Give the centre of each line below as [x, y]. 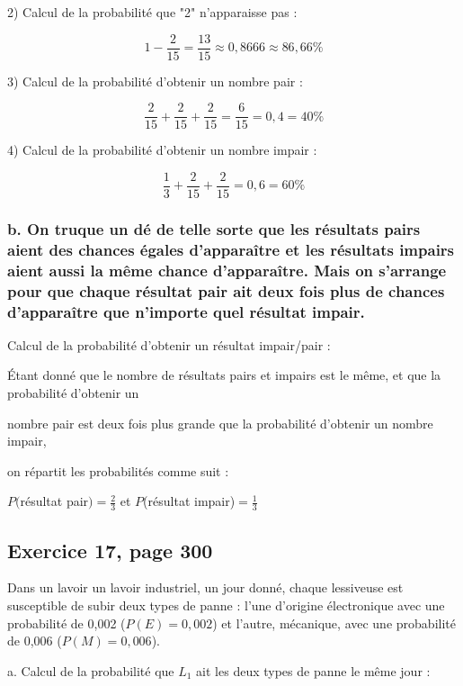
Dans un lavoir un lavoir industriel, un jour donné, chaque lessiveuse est [205, 587]
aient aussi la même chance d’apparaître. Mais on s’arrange [227, 270]
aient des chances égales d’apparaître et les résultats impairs [231, 249]
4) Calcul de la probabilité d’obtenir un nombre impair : [162, 150]
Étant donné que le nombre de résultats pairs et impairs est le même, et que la [224, 375]
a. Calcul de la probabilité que [91, 670]
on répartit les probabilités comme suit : [118, 470]
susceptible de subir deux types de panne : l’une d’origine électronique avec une [226, 605]
